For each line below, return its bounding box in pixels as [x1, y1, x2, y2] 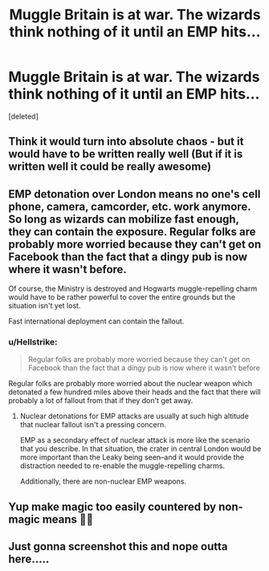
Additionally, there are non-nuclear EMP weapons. [19, 476, 187, 487]
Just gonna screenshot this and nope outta [8, 540, 228, 553]
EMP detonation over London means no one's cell [8, 187, 261, 201]
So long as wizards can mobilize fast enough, [8, 212, 239, 226]
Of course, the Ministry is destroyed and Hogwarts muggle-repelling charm [8, 283, 258, 294]
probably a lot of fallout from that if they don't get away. [8, 396, 194, 406]
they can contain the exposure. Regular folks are [8, 225, 256, 239]
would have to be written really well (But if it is [8, 147, 243, 161]
